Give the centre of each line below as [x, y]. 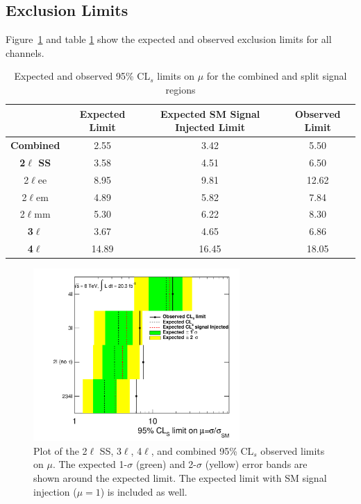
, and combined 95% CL [202, 450]
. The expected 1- [90, 464]
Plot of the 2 [60, 450]
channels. [25, 52]
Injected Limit [210, 127]
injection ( [55, 491]
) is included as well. [144, 491]
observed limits [293, 450]
